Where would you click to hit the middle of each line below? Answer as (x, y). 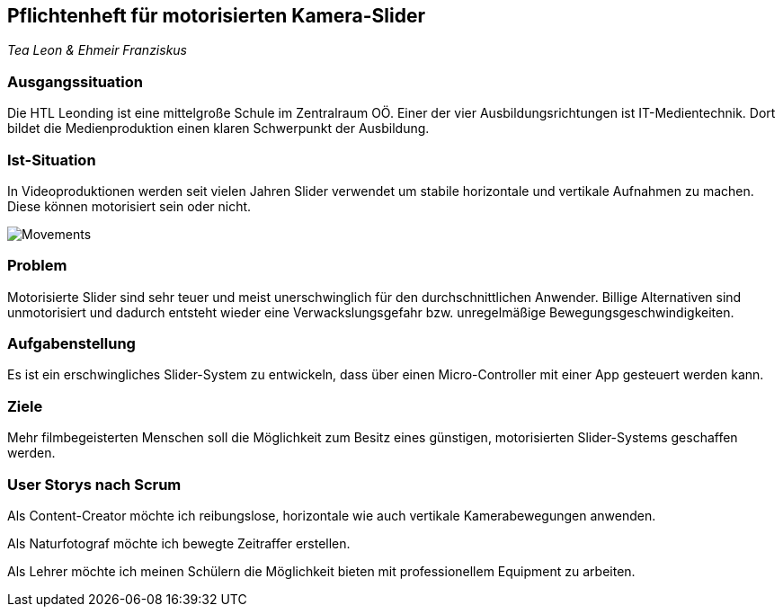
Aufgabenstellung (71, 344)
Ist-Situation (52, 160)
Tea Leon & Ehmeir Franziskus (98, 50)
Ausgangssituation (75, 81)
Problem (37, 266)
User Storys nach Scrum (94, 484)
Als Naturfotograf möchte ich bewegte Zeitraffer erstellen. (179, 543)
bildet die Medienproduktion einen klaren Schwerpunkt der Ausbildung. (218, 129)
